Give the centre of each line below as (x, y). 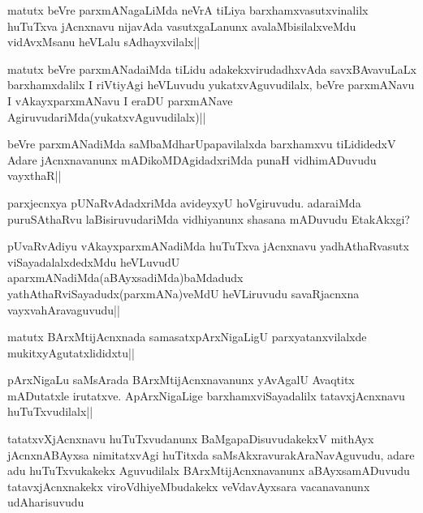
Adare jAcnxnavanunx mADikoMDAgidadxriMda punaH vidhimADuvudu (192, 159)
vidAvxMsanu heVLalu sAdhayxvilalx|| (104, 42)
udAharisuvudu (46, 502)
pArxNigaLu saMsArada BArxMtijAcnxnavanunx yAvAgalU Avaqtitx (181, 380)
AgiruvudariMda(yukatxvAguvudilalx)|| (107, 116)
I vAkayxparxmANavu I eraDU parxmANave (120, 100)
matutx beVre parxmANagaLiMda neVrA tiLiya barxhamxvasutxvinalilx (188, 10)
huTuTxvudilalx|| (50, 411)
